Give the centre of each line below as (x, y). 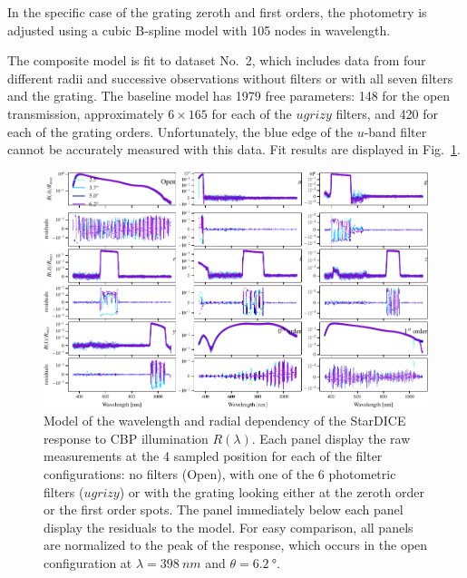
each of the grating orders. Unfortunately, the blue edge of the (180, 131)
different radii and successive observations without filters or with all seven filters (230, 78)
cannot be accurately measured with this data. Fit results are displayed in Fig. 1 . (234, 149)
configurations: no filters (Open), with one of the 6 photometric (220, 474)
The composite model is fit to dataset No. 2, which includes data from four (217, 60)
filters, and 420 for (387, 113)
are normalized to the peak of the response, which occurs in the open (236, 545)
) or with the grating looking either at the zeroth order (272, 491)
